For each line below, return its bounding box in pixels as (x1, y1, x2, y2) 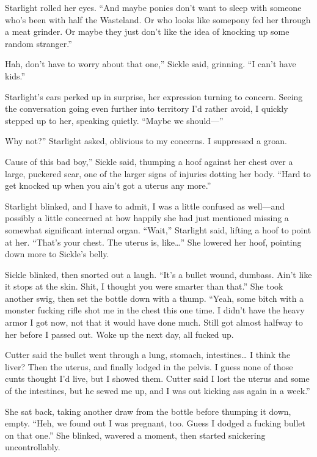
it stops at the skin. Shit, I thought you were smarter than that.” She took (5, 280, 283, 293)
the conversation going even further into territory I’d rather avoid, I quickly (5, 102, 288, 115)
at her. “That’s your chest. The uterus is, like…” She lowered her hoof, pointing (5, 235, 302, 248)
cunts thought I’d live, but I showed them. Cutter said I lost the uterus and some (5, 372, 310, 385)
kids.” (5, 69, 26, 82)
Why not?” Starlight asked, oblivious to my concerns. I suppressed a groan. (5, 134, 287, 147)
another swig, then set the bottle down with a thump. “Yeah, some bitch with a (5, 291, 304, 304)
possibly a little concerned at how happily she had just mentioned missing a (5, 211, 289, 224)
